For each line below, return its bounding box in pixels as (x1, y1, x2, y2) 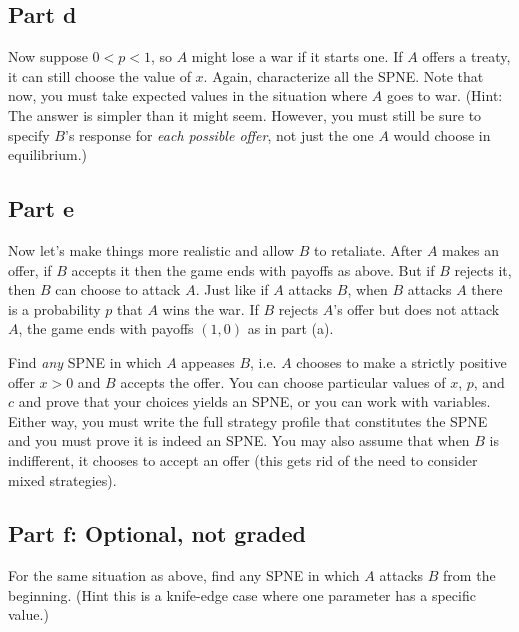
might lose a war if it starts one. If (191, 46, 403, 67)
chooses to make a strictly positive (296, 351, 507, 372)
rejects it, (454, 259, 512, 280)
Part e (8, 193, 75, 224)
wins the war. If (162, 298, 259, 319)
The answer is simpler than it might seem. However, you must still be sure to (8, 104, 482, 125)
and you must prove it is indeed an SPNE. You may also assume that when (8, 430, 470, 451)
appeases (181, 351, 235, 372)
